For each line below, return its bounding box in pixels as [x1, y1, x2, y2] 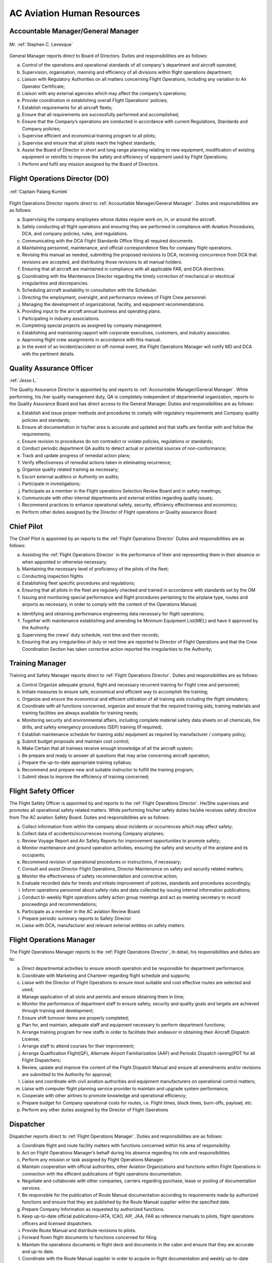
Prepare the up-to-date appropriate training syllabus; [22, 759, 132, 765]
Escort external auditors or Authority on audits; [22, 473, 119, 479]
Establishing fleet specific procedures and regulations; [22, 580, 135, 586]
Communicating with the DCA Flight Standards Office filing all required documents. [22, 237, 194, 244]
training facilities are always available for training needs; [22, 710, 139, 716]
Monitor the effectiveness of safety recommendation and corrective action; [22, 873, 178, 879]
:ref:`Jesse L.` [9, 377, 38, 383]
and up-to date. [22, 1248, 54, 1255]
